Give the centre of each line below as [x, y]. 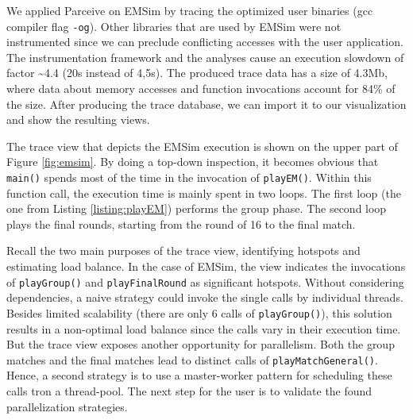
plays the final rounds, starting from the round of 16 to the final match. [181, 223]
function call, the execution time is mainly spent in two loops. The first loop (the [204, 193]
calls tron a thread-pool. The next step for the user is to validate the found [189, 390]
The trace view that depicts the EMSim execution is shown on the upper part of [202, 146]
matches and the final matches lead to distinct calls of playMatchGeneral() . [192, 359]
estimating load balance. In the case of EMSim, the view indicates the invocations [206, 266]
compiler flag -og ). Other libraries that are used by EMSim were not [174, 26]
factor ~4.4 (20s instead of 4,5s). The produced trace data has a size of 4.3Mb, [197, 73]
